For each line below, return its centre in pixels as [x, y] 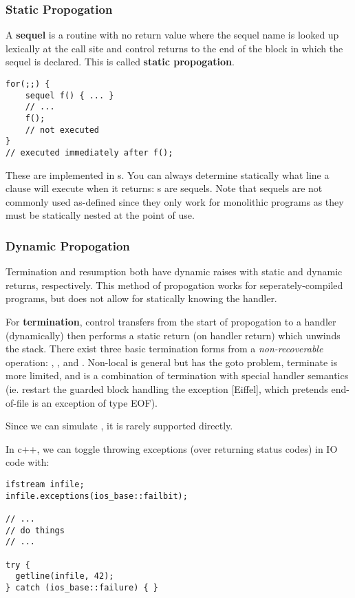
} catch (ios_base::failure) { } [82, 587]
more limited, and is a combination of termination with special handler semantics [177, 375]
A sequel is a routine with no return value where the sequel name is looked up [172, 35]
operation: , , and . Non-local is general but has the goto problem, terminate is [172, 362]
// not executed [62, 130]
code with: [28, 462]
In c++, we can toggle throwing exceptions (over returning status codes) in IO [172, 448]
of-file [17, 402]
